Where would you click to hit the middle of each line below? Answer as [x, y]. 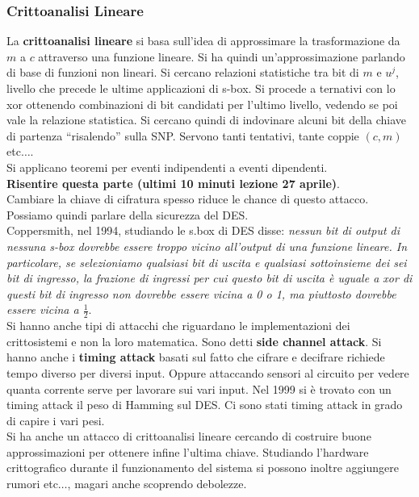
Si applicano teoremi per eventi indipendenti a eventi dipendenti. [167, 167]
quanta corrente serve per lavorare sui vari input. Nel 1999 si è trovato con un [199, 388]
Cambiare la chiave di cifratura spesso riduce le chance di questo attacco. [188, 199]
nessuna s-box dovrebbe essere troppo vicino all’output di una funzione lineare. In [207, 246]
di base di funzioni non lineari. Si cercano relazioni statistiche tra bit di [183, 72]
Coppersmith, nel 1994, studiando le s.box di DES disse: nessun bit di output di [203, 230]
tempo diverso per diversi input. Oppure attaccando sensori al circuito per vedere [208, 372]
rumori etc [32, 484]
